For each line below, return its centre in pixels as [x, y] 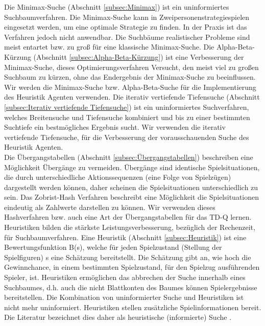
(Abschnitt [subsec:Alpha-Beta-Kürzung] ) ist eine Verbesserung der [139, 56]
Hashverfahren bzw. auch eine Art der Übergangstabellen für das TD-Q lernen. [128, 217]
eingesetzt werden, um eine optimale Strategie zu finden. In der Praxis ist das [126, 27]
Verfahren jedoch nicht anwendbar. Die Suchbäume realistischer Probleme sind [127, 37]
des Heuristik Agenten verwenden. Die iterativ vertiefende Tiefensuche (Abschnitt [132, 97]
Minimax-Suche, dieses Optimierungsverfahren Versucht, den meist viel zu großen [131, 67]
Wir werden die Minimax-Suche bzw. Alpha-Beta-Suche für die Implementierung [130, 87]
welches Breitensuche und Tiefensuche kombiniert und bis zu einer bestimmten [127, 117]
